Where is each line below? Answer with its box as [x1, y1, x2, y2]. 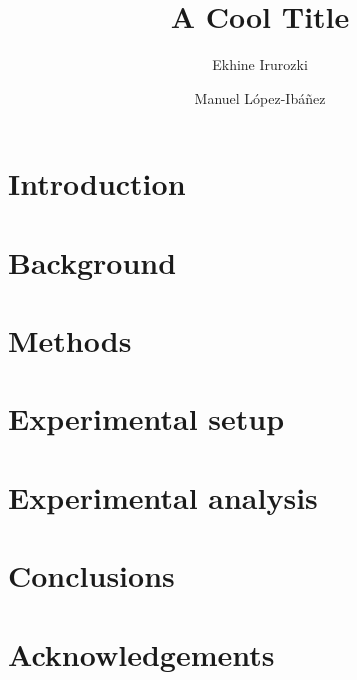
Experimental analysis [8, 476, 318, 517]
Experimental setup [8, 398, 285, 439]
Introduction [8, 163, 186, 204]
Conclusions [8, 555, 175, 596]
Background [8, 241, 177, 282]
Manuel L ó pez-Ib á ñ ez [194, 87, 326, 108]
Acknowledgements [8, 633, 275, 674]
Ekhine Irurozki [212, 54, 308, 75]
